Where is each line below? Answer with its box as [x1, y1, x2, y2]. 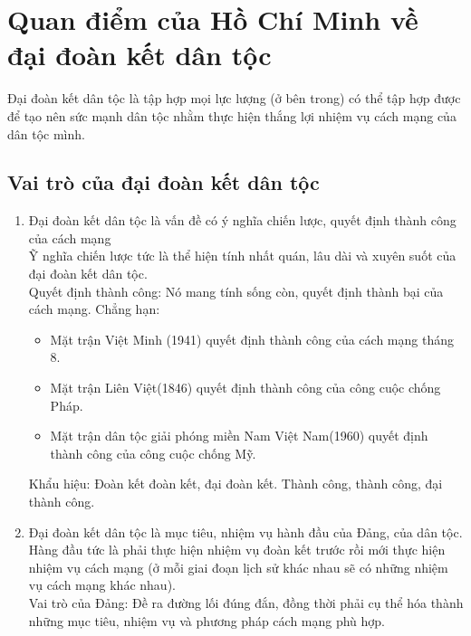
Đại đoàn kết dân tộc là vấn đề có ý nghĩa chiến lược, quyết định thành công [28, 211, 457, 230]
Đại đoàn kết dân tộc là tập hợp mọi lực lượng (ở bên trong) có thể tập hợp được [7, 89, 461, 108]
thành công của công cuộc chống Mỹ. [50, 443, 256, 462]
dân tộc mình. [7, 124, 85, 143]
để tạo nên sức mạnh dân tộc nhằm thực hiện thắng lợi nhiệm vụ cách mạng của [7, 106, 457, 125]
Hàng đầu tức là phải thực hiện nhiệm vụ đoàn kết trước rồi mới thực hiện [28, 540, 446, 559]
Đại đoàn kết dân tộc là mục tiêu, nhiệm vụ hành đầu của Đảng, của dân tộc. [28, 522, 463, 541]
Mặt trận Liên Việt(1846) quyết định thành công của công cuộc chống [50, 378, 441, 397]
